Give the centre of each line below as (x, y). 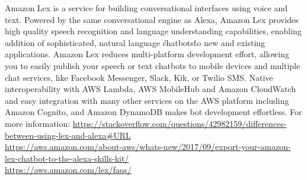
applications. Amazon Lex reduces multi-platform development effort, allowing (147, 54)
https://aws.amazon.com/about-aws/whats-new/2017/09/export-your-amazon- (148, 147)
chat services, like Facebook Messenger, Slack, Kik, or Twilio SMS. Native (139, 77)
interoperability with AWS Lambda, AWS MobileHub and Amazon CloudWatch (151, 89)
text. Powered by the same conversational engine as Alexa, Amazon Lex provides (152, 19)
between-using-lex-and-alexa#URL (68, 135)
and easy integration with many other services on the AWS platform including (147, 100)
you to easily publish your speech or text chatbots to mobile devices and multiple (153, 65)
